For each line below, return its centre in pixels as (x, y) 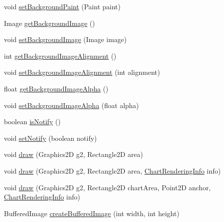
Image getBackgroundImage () (50, 23)
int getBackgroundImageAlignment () (60, 55)
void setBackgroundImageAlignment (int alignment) (82, 72)
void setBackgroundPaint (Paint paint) (62, 6)
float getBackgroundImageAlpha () (56, 88)
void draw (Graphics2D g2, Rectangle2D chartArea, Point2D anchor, (107, 187)
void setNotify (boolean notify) (50, 138)
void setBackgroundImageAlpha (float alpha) (72, 105)
